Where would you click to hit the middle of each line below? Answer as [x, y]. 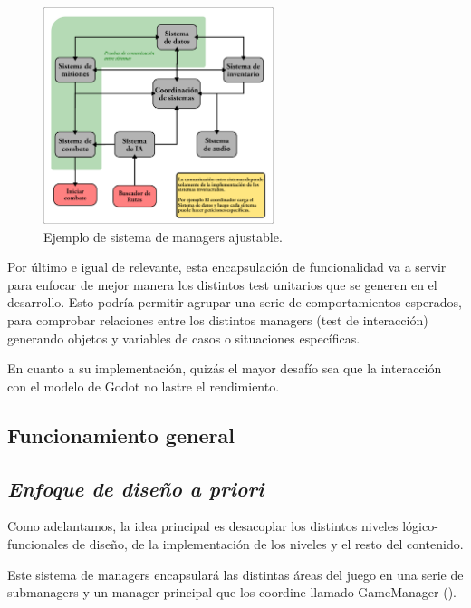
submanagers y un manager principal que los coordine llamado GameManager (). [232, 592]
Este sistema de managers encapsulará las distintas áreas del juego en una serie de [235, 574]
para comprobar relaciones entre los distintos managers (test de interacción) [218, 319]
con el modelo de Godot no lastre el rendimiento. [144, 386]
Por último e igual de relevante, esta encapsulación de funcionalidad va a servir [227, 267]
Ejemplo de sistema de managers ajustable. [163, 236]
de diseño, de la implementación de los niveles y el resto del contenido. [268, 543]
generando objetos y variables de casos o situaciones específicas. [184, 338]
